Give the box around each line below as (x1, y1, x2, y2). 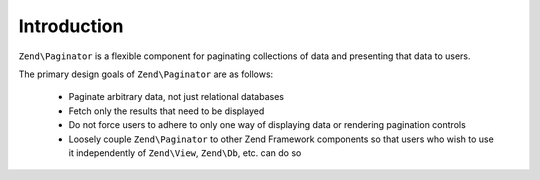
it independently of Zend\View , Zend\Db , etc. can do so (68, 146, 302, 159)
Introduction (18, 15, 124, 37)
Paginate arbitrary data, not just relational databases (68, 91, 285, 103)
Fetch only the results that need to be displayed (68, 105, 265, 117)
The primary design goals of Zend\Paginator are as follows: (18, 68, 274, 80)
